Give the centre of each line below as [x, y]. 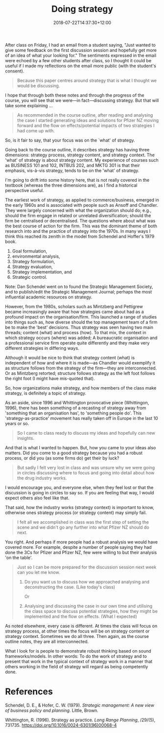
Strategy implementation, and [42, 272]
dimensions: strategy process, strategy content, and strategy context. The [80, 155]
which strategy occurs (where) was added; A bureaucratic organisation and [81, 338]
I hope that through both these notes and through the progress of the [75, 95]
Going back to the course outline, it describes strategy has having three [77, 149]
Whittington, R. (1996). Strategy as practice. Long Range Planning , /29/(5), [80, 720]
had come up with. [36, 130]
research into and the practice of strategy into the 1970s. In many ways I [78, 231]
